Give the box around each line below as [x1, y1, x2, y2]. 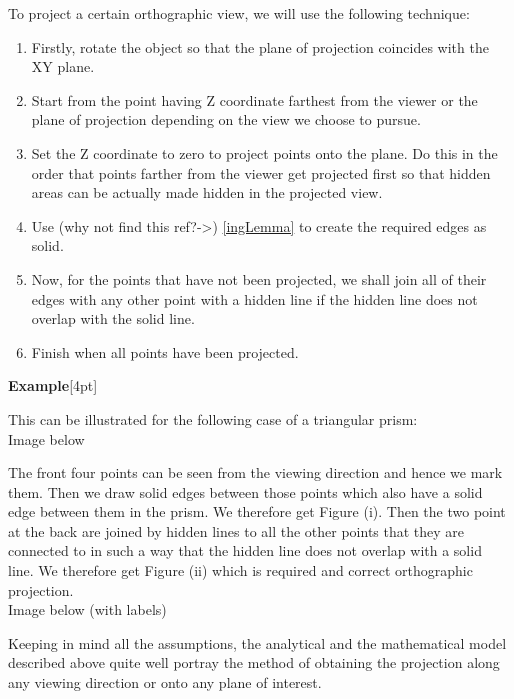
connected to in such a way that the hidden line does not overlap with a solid [8, 540, 482, 561]
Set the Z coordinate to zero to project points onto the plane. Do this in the [31, 142, 498, 163]
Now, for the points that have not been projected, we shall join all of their [31, 268, 487, 289]
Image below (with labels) [8, 599, 167, 620]
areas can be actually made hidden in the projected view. [31, 182, 383, 203]
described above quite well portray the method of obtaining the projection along [8, 652, 500, 673]
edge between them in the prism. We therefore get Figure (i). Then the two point [8, 501, 506, 522]
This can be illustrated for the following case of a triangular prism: [8, 408, 418, 429]
